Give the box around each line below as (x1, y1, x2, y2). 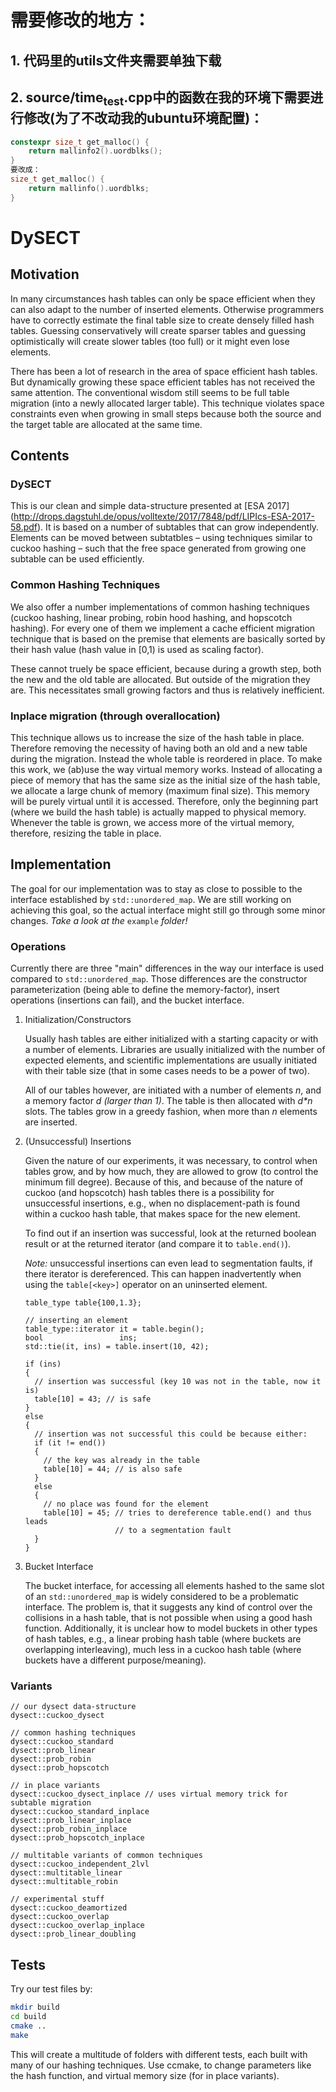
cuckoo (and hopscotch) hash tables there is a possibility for (24, 1187, 275, 1199)
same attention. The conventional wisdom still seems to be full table (10, 386, 290, 398)
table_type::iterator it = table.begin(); (24, 1324, 205, 1335)
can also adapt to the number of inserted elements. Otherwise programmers (10, 303, 325, 315)
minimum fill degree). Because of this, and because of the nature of (24, 1176, 304, 1188)
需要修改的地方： (10, 9, 152, 32)
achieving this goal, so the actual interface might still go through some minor (10, 904, 326, 916)
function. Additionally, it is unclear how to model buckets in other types (24, 1622, 318, 1635)
